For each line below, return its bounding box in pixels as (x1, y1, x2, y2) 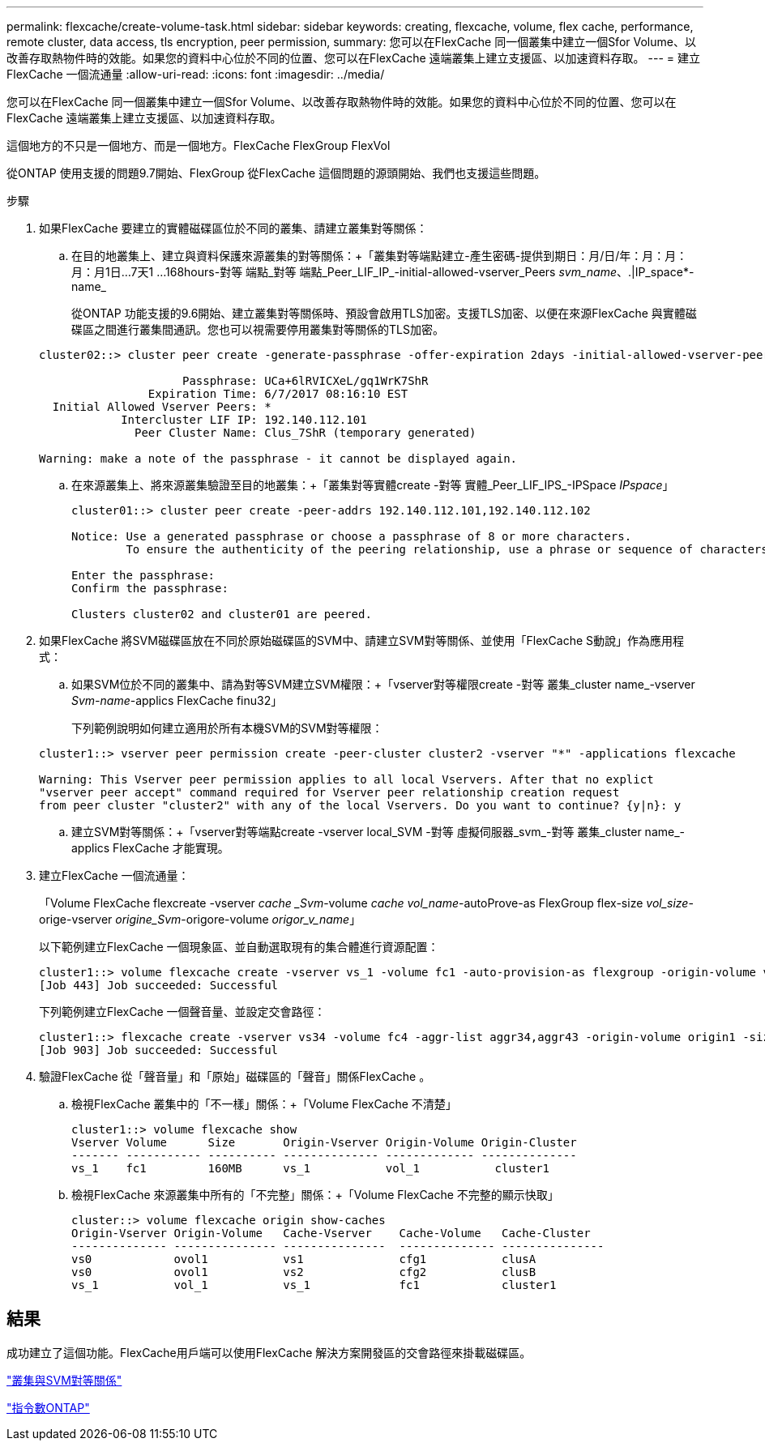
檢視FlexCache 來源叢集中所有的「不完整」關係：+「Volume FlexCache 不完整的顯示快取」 (71, 1188, 559, 1202)
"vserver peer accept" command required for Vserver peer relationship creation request (39, 786, 620, 799)
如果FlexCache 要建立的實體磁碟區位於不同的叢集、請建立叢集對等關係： (39, 221, 428, 235)
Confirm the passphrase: (71, 582, 229, 595)
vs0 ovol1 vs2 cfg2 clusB (71, 1266, 536, 1278)
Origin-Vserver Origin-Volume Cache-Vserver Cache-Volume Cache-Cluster (71, 1227, 591, 1240)
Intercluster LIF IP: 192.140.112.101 (121, 413, 367, 426)
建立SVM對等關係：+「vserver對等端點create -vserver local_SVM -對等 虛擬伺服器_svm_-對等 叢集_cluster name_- (71, 825, 686, 839)
